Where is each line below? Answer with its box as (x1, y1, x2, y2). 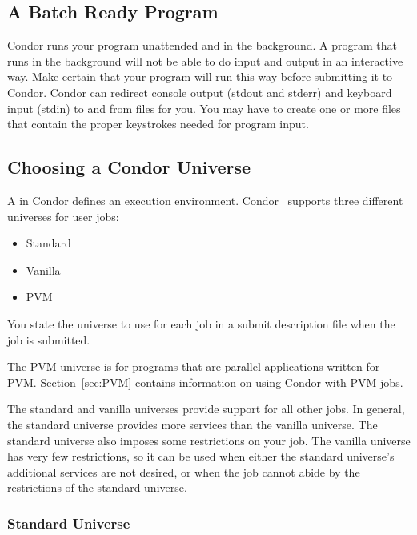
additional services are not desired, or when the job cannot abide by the (7, 463, 360, 480)
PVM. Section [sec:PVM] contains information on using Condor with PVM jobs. (7, 373, 403, 390)
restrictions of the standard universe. (7, 479, 187, 496)
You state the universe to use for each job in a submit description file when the (7, 315, 395, 332)
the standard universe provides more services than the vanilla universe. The (7, 416, 378, 432)
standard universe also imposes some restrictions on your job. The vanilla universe (7, 432, 411, 449)
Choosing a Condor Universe (7, 155, 251, 179)
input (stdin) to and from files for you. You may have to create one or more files (7, 99, 401, 116)
